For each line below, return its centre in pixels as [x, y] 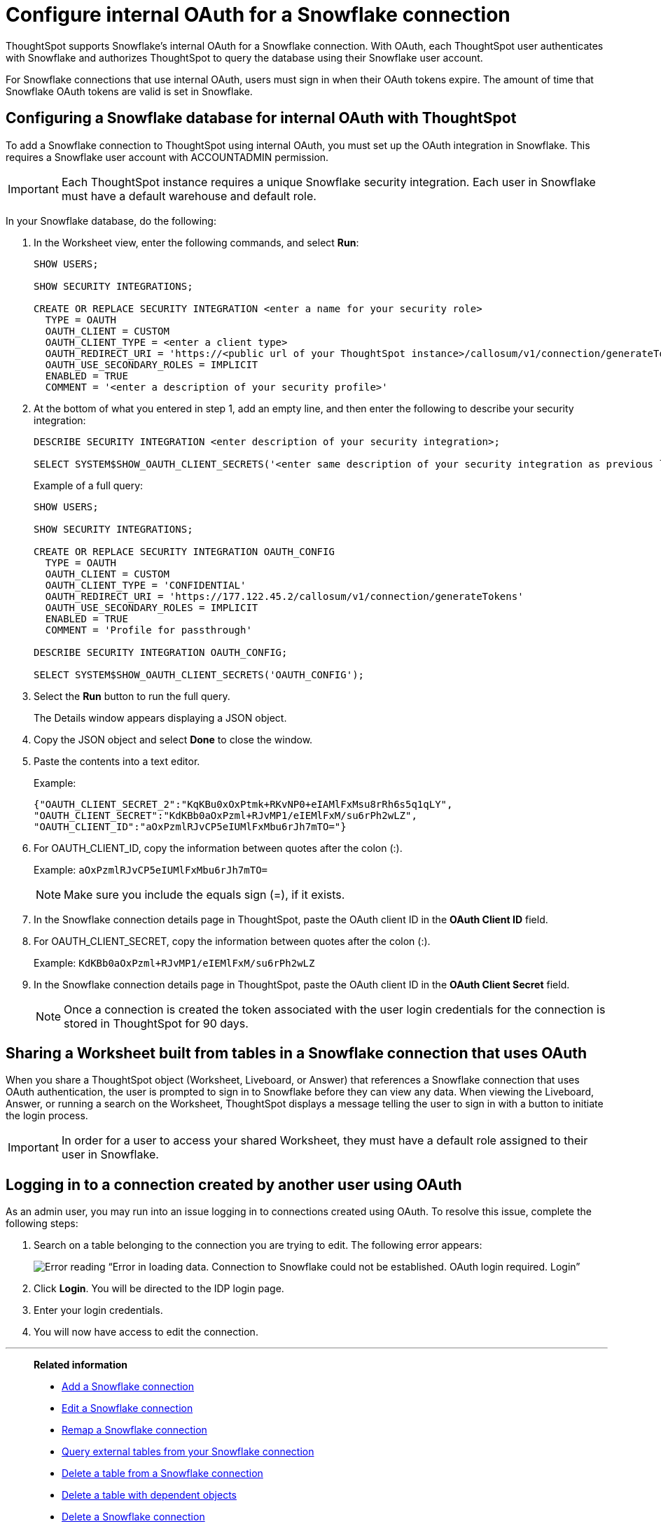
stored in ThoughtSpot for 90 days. [156, 1023]
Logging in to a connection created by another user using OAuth [234, 1184]
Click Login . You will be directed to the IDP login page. [159, 1289]
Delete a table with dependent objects [149, 1495]
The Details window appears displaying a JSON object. [160, 717]
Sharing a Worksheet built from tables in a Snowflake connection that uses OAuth [297, 1053]
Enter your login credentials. [98, 1310]
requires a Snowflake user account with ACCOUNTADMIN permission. [167, 157]
